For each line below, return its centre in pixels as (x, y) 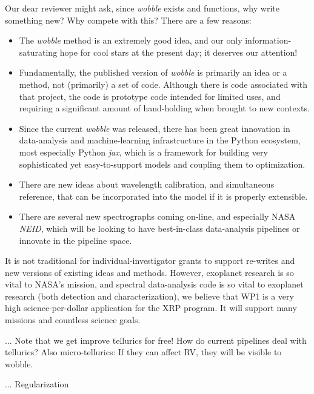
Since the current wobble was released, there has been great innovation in (155, 128)
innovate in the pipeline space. (75, 240)
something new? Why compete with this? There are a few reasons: (128, 20)
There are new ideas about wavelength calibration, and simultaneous (147, 184)
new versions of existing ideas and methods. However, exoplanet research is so (149, 272)
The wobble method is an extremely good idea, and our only (131, 40)
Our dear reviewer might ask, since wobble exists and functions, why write (142, 8)
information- (268, 40)
